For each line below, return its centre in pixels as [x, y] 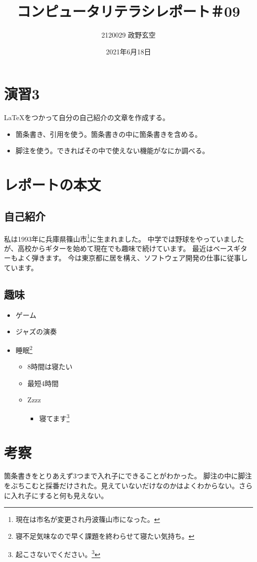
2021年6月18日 [128, 51]
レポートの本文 [53, 185]
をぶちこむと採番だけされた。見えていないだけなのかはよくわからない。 [121, 486]
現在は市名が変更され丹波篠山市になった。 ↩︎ [88, 519]
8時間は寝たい [50, 367]
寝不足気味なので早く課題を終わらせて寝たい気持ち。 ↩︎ [105, 536]
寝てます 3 [54, 417]
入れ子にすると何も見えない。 [59, 495]
